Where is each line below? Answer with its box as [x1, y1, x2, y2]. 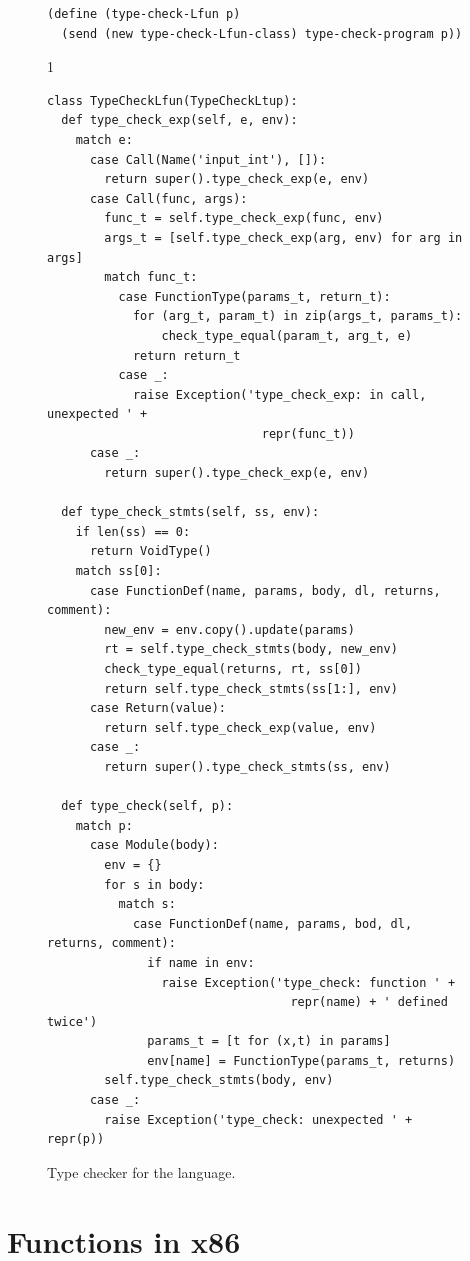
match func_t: [104, 270, 198, 285]
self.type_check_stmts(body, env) [104, 1073, 334, 1088]
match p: [75, 818, 133, 833]
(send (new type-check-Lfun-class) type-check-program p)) [61, 26, 463, 41]
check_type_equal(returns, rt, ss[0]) [104, 662, 362, 676]
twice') [47, 1014, 98, 1029]
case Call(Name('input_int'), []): [89, 152, 327, 167]
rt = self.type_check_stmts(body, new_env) [104, 642, 398, 657]
